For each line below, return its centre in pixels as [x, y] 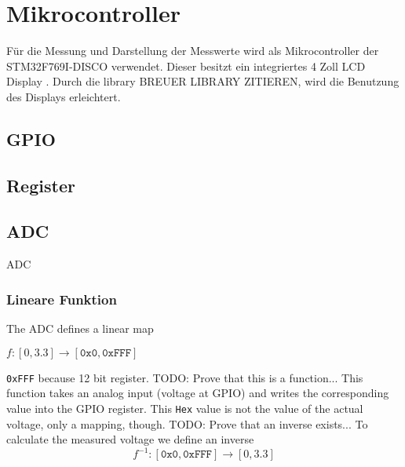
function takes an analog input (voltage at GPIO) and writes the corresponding [198, 393]
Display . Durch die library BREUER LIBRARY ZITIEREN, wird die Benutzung [203, 81]
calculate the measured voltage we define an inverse [130, 439]
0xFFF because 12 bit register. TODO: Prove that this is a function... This [185, 377]
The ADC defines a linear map [80, 328]
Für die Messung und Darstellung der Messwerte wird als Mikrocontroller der [193, 51]
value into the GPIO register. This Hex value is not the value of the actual [185, 408]
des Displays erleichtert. [64, 96]
